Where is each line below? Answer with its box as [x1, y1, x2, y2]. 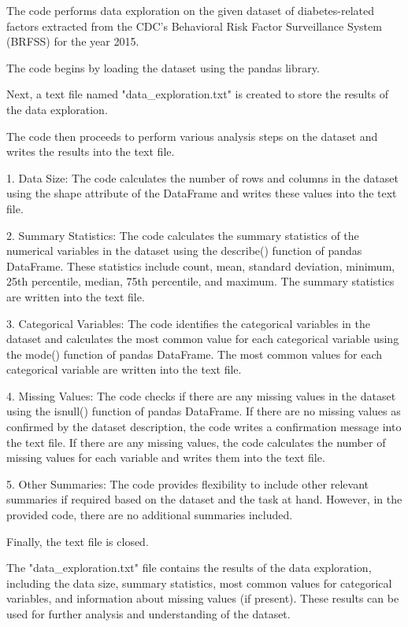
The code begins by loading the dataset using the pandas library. [6, 59, 320, 76]
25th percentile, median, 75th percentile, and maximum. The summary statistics [6, 273, 395, 290]
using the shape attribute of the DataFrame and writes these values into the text [6, 185, 397, 201]
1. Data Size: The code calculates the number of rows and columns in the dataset [6, 169, 399, 186]
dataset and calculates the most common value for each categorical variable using [6, 330, 399, 347]
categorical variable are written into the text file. [6, 361, 242, 378]
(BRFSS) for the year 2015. [6, 33, 139, 50]
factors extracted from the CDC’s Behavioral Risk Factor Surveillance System [6, 17, 382, 34]
